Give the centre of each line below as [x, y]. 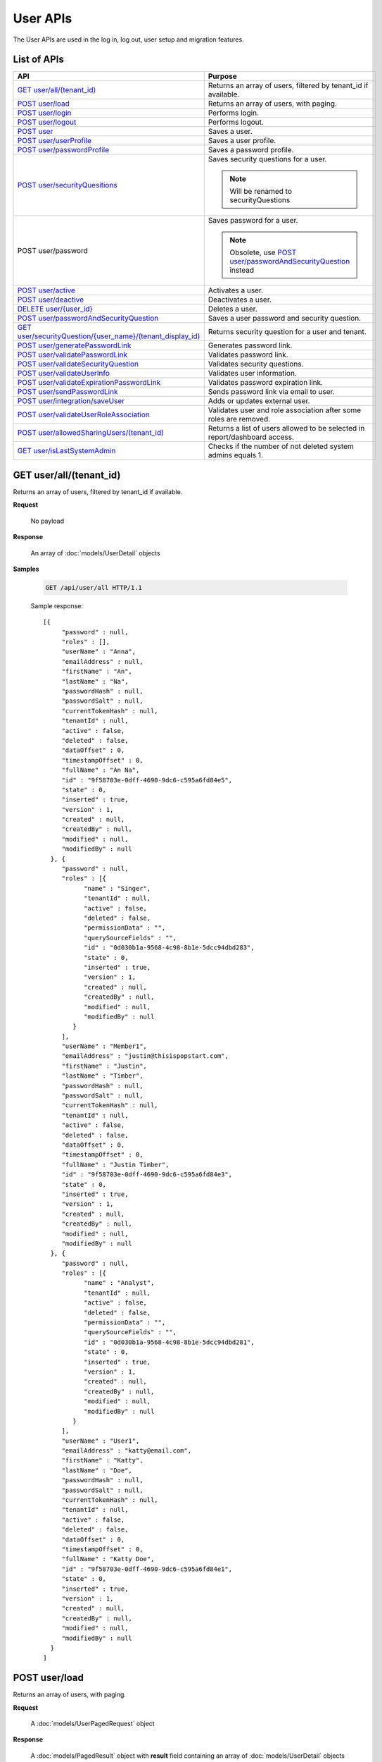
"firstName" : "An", [97, 672]
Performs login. [234, 113]
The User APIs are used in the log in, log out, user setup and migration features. [128, 39]
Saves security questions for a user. [267, 159]
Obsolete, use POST [263, 252]
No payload [47, 521]
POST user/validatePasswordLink [72, 355]
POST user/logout [47, 122]
